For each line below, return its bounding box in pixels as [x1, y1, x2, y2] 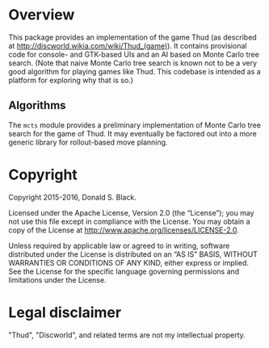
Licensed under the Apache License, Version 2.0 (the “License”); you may [8, 208, 254, 217]
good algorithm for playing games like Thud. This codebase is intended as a [8, 66, 261, 76]
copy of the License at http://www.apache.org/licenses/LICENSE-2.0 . [8, 224, 240, 235]
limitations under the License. [8, 275, 107, 284]
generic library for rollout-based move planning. [8, 137, 168, 147]
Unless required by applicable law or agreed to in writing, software [8, 241, 230, 250]
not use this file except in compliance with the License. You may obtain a [8, 216, 250, 226]
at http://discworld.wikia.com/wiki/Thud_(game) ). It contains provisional [8, 40, 247, 50]
